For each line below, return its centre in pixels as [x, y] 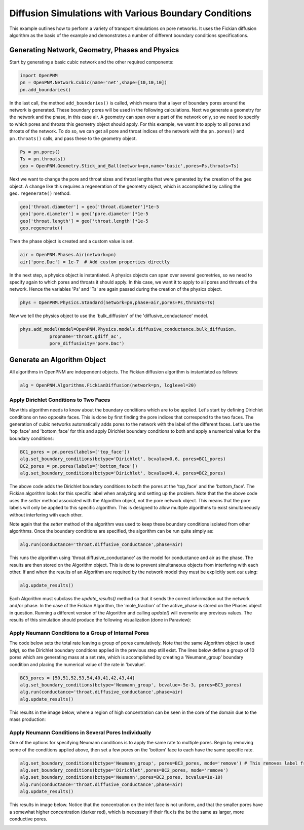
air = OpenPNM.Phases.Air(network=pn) [68, 255]
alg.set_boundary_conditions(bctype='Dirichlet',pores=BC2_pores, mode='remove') [124, 770]
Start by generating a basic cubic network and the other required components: [91, 62]
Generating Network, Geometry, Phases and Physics [94, 50]
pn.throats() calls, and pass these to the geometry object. [73, 138]
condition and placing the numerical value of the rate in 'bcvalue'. [78, 664]
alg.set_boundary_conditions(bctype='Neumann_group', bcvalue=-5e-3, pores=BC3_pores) [131, 685]
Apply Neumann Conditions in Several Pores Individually [80, 732]
